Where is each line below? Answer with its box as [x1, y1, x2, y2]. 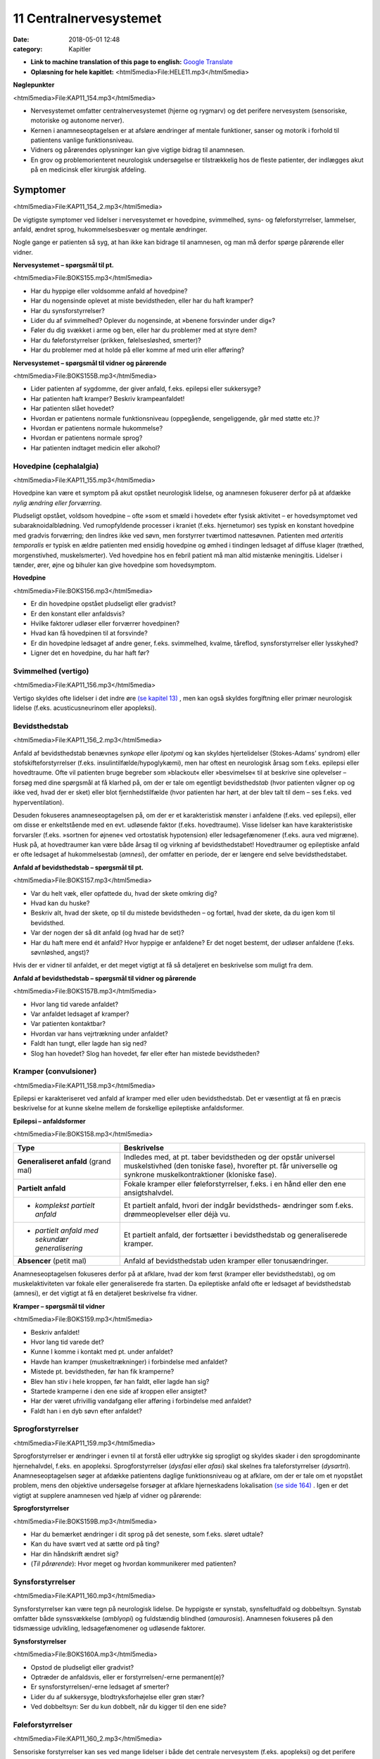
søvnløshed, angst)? [30, 948, 89, 956]
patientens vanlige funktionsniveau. [30, 136, 134, 144]
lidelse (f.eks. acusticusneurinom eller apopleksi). [13, 704, 157, 712]
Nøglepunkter [13, 81, 55, 89]
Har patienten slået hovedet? [30, 405, 115, 413]
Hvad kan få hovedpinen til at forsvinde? [30, 629, 148, 637]
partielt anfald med [34, 1225, 99, 1235]
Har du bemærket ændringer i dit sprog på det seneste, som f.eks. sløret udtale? [30, 1530, 264, 1538]
